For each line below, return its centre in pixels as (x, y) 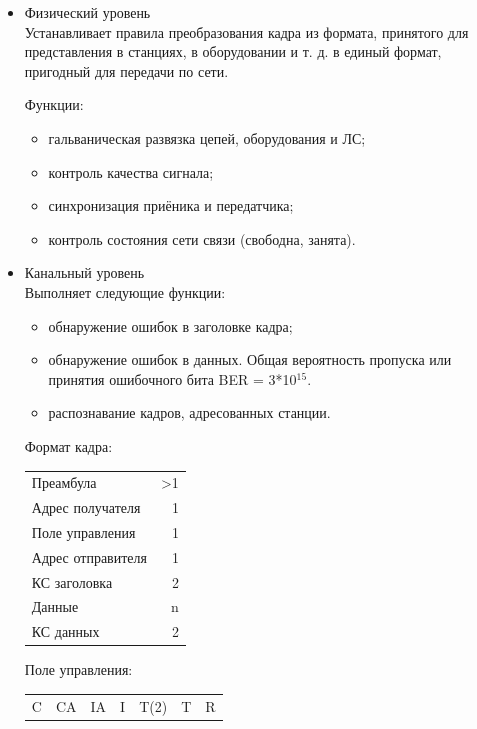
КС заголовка (72, 581)
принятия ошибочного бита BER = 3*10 (172, 378)
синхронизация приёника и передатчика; (171, 205)
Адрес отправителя (89, 556)
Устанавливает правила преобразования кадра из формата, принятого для (246, 31)
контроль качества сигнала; (131, 171)
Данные (55, 606)
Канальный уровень (84, 272)
